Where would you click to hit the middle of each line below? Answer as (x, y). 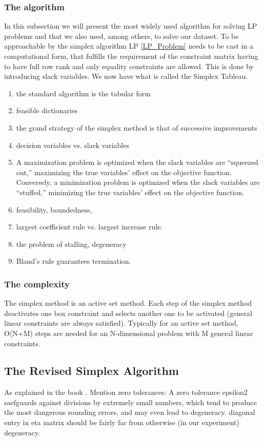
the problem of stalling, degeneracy (71, 244)
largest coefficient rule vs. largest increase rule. (89, 227)
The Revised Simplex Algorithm (92, 371)
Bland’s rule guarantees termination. (74, 261)
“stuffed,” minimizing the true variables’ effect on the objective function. (130, 192)
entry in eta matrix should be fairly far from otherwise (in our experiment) (122, 422)
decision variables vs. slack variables (73, 145)
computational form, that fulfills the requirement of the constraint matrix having (131, 56)
